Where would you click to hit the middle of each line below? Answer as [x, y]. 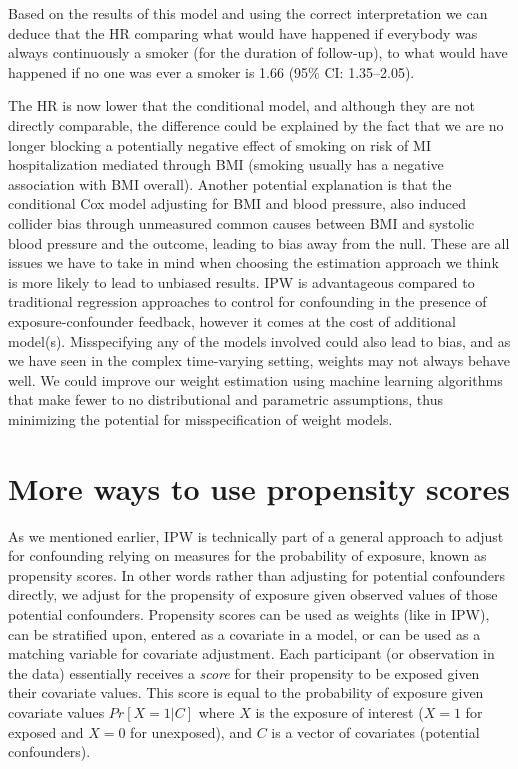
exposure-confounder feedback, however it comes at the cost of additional [232, 320]
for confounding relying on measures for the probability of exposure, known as [247, 555]
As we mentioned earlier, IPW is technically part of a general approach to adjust [256, 535]
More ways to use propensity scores [259, 487]
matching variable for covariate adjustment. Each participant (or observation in [251, 653]
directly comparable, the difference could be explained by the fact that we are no [256, 124]
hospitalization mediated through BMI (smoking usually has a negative [226, 164]
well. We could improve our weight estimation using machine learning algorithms [255, 379]
